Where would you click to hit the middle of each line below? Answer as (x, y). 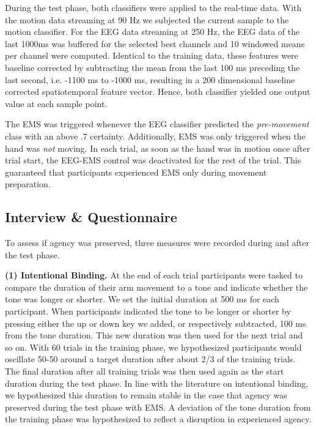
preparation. (28, 184)
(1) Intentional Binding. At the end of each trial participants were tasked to (154, 275)
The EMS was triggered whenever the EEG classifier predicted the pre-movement (157, 124)
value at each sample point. (56, 103)
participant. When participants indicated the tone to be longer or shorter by (148, 311)
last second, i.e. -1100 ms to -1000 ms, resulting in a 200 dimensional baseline (150, 79)
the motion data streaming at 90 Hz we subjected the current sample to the (147, 19)
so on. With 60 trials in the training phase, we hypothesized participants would (153, 347)
